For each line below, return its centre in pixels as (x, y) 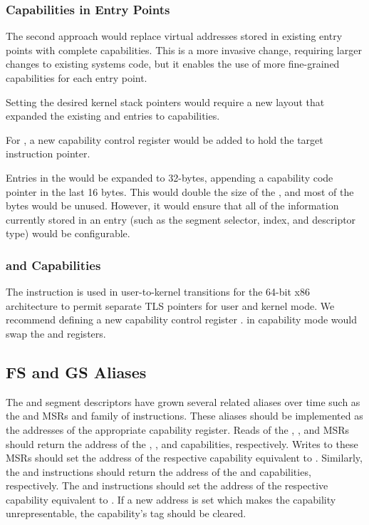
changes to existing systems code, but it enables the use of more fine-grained (173, 64)
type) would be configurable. (68, 233)
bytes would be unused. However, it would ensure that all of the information (172, 206)
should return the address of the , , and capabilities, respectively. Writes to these (182, 443)
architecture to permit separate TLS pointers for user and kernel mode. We (170, 305)
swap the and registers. (56, 333)
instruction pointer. (48, 154)
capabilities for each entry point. (77, 78)
